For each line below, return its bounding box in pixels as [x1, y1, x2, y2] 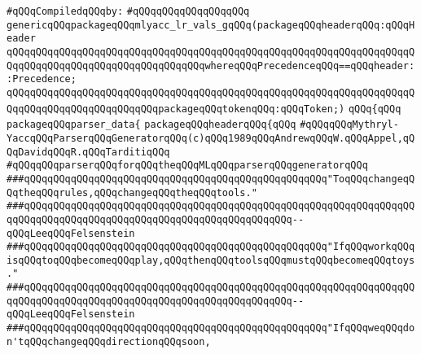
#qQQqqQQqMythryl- [300, 119, 399, 131]
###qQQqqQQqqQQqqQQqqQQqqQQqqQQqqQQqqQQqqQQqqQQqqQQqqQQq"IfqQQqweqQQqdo [7, 322, 415, 334]
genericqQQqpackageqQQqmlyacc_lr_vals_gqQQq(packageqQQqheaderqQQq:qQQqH [7, 19, 415, 31]
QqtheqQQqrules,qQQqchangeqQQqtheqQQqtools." [7, 186, 257, 199]
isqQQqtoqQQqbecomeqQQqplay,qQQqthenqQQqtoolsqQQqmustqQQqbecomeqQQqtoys [7, 254, 415, 266]
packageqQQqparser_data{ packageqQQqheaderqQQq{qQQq [7, 119, 296, 131]
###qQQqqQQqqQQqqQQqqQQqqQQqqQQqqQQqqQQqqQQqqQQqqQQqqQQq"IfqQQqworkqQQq [7, 241, 415, 253]
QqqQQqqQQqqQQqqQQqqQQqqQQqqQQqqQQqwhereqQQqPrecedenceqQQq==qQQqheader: [7, 59, 415, 72]
